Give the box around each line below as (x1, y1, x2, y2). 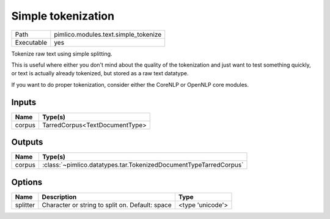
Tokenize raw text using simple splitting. (11, 50, 112, 58)
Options (11, 177, 43, 187)
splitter (15, 201, 35, 209)
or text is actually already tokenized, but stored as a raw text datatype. (11, 70, 189, 77)
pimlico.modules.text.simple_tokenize (54, 30, 162, 39)
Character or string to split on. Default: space (42, 201, 172, 209)
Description (42, 193, 77, 201)
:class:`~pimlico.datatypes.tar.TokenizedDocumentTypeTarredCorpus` (42, 161, 244, 169)
